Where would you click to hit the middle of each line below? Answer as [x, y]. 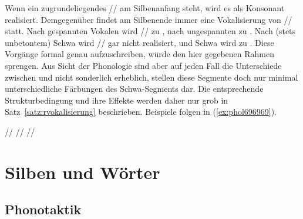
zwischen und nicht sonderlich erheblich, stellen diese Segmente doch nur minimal [151, 77]
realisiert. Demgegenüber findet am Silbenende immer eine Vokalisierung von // [149, 19]
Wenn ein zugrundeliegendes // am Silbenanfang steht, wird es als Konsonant [145, 8]
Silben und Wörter [83, 172]
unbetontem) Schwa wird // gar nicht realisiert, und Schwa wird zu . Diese [139, 42]
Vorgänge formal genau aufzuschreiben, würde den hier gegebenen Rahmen [139, 54]
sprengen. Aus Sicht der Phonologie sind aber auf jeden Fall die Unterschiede [143, 65]
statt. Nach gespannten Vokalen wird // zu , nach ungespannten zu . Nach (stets [150, 31]
